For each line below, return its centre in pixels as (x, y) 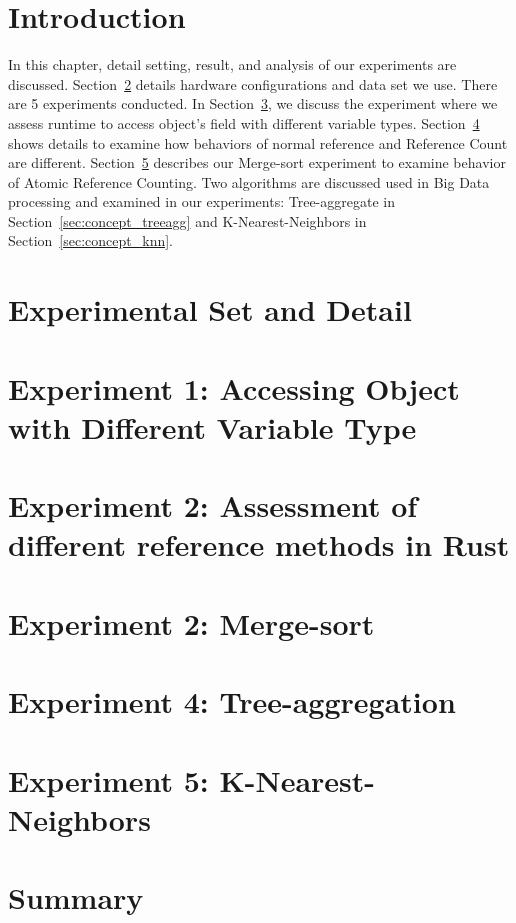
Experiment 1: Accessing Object (234, 387)
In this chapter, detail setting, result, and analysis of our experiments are (232, 64)
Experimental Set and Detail (210, 309)
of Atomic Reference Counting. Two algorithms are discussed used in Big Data (249, 181)
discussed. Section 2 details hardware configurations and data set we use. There (253, 83)
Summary (76, 897)
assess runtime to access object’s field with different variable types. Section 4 (244, 122)
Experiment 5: (108, 779)
